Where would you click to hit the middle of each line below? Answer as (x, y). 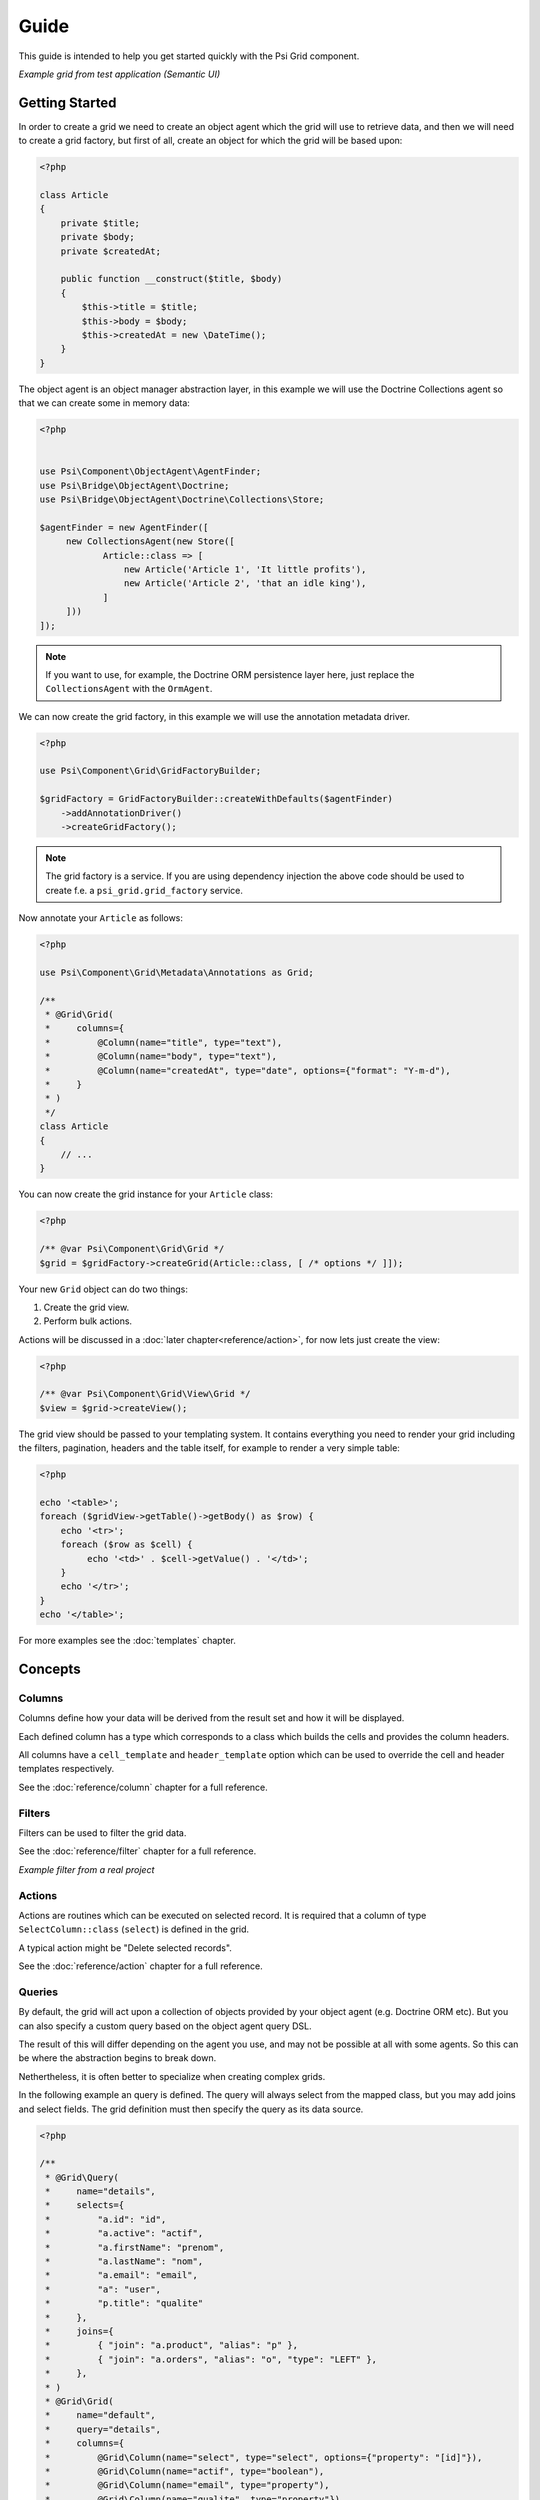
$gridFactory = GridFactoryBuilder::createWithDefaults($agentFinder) (216, 799)
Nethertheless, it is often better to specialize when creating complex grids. (172, 2076)
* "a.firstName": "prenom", (135, 2247)
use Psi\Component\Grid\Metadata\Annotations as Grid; (176, 972)
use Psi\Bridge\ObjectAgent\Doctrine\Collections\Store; (182, 499)
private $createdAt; (111, 251)
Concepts (49, 1668)
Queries (38, 1992)
